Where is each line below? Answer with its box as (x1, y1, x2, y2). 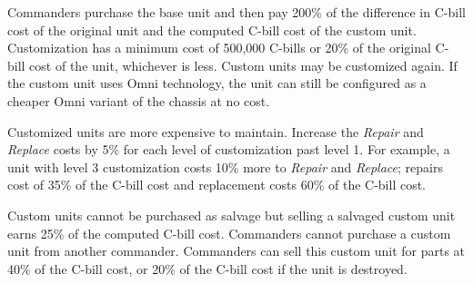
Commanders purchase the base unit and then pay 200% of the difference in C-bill (7, 3, 466, 21)
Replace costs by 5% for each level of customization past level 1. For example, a (7, 140, 450, 159)
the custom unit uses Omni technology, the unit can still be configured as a (7, 73, 427, 93)
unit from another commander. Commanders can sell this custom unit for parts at (7, 241, 466, 260)
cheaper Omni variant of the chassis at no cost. (7, 91, 270, 110)
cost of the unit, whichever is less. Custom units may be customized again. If (29, 55, 458, 74)
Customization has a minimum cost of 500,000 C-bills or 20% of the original (7, 38, 431, 57)
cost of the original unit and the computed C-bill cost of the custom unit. (7, 20, 417, 39)
